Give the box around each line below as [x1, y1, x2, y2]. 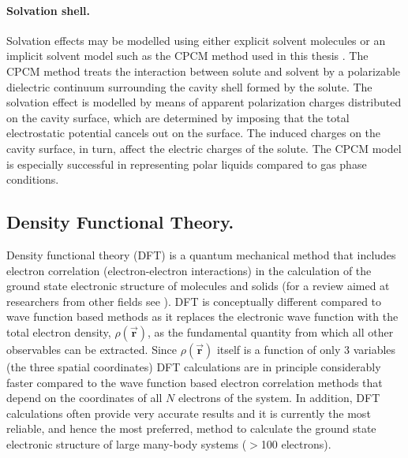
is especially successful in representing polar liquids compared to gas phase [6, 155, 367, 172]
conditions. [6, 171, 59, 188]
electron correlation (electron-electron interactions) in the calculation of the [6, 262, 372, 278]
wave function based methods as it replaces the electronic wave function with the [6, 308, 399, 325]
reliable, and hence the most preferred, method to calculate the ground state [6, 420, 376, 437]
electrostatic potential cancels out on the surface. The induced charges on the [6, 125, 381, 141]
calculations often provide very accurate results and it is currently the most [6, 404, 371, 421]
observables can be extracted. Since [6, 341, 178, 357]
